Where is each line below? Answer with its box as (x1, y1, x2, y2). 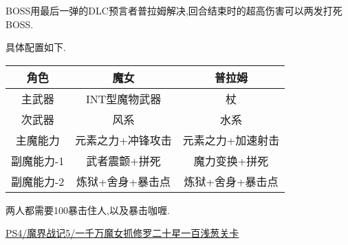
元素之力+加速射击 (182, 131, 280, 148)
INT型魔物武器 (85, 90, 162, 107)
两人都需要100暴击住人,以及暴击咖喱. (6, 202, 170, 217)
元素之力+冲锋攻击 (75, 131, 172, 148)
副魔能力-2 (11, 173, 65, 189)
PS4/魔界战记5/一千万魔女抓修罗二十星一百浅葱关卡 (6, 226, 239, 240)
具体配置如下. (6, 40, 66, 54)
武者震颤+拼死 (86, 152, 161, 169)
